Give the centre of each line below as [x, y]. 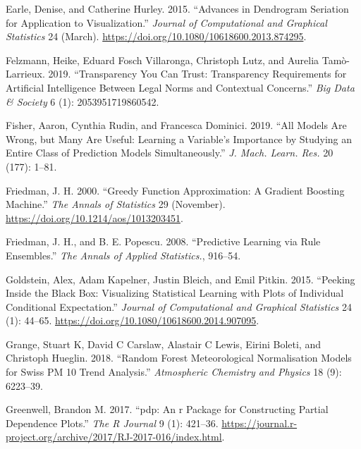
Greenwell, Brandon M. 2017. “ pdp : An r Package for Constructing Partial [167, 409]
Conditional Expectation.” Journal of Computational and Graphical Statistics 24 [179, 306]
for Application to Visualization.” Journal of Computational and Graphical [166, 22]
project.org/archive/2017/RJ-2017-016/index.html [114, 437]
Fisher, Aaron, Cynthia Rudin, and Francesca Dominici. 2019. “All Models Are [176, 125]
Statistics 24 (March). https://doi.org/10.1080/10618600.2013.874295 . [156, 36]
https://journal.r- [259, 423]
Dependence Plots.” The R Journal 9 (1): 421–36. [112, 423]
